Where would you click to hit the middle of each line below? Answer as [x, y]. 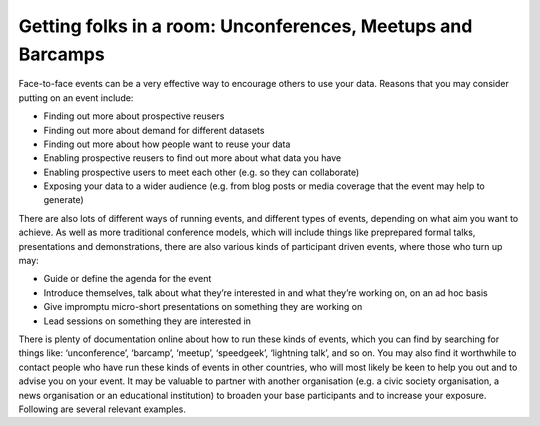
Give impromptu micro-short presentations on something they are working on [203, 307]
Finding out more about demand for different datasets [154, 130]
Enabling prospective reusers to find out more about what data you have [192, 158]
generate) [63, 200]
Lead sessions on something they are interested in [147, 321]
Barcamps [61, 54]
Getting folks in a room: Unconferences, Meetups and [245, 26]
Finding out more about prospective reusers [134, 116]
